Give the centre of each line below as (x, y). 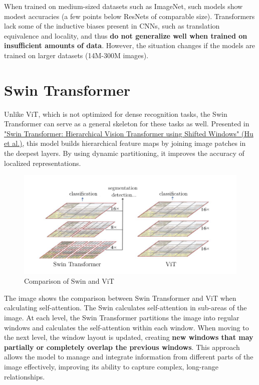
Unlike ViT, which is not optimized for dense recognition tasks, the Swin (116, 114)
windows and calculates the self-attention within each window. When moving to (126, 327)
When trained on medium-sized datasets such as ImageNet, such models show (123, 6)
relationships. (25, 376)
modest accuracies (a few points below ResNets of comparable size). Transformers (129, 16)
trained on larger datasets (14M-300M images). (76, 55)
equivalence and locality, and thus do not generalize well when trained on (126, 35)
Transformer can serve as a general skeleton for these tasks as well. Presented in (127, 124)
